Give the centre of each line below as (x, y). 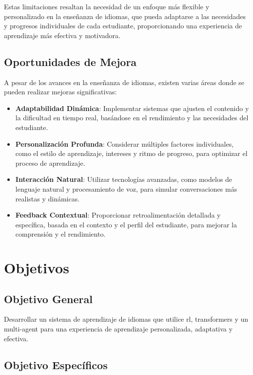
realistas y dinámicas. (48, 198)
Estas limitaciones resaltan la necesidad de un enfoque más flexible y (107, 6)
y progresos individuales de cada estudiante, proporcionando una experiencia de (123, 26)
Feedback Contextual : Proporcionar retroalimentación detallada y (118, 215)
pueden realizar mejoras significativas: (60, 92)
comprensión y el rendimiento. (60, 234)
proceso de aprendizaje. (50, 163)
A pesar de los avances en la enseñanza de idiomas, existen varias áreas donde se (124, 82)
